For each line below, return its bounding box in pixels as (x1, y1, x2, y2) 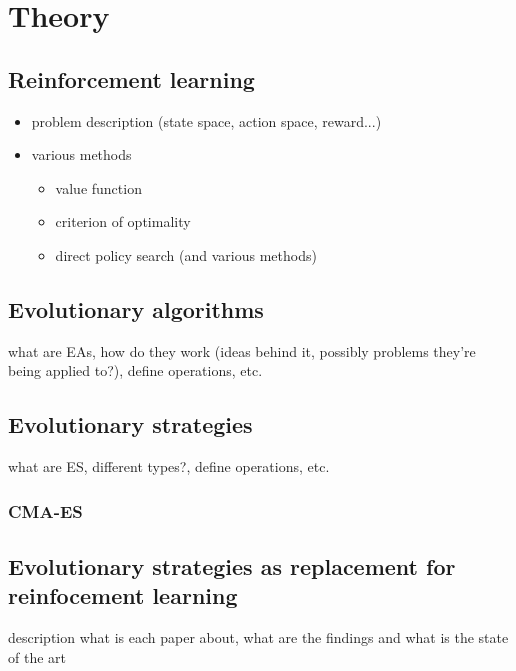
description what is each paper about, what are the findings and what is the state (8, 627, 509, 648)
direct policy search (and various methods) (55, 244, 317, 265)
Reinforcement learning (8, 63, 255, 94)
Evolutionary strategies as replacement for (8, 550, 456, 581)
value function (55, 177, 142, 198)
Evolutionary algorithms (8, 293, 264, 324)
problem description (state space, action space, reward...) (31, 110, 382, 131)
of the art (8, 646, 66, 667)
